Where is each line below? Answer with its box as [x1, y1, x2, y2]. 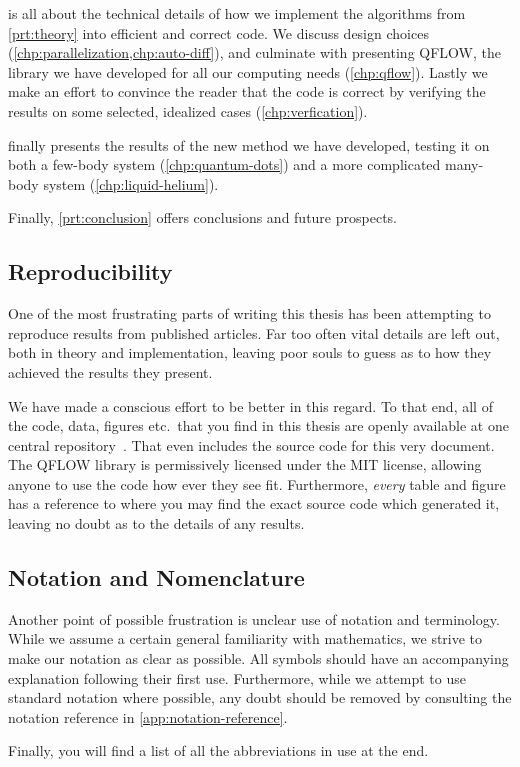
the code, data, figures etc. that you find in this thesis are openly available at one [8, 415, 509, 436]
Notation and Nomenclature [8, 562, 305, 593]
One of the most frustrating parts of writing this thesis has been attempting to [8, 303, 491, 324]
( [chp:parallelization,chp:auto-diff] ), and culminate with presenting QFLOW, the [8, 42, 501, 63]
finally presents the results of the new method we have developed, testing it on [8, 134, 490, 155]
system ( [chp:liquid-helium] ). [43, 173, 219, 194]
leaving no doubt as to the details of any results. [8, 513, 305, 534]
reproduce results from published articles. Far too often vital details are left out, [8, 322, 500, 343]
